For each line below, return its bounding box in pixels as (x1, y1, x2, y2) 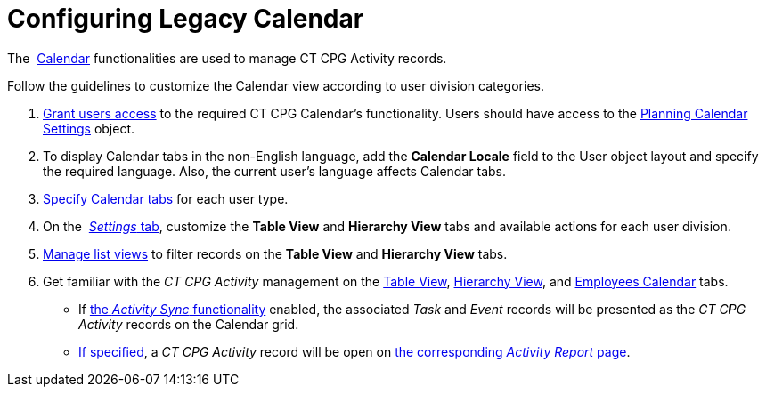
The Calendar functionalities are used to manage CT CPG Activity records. (7, 50, 447, 66)
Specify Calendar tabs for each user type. (43, 190, 289, 206)
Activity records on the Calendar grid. (78, 316, 299, 332)
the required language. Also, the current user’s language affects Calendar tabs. (43, 163, 507, 179)
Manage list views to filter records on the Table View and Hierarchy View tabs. (43, 245, 508, 261)
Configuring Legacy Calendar (7, 4, 364, 34)
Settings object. (43, 120, 135, 136)
